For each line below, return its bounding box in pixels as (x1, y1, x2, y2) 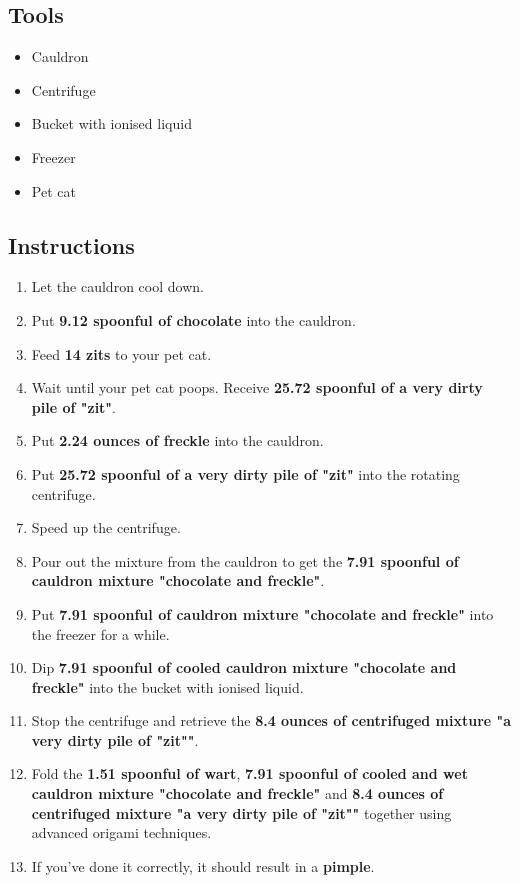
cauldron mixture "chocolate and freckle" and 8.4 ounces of (31, 783, 444, 804)
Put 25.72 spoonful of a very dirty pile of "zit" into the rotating (31, 463, 460, 484)
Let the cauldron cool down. (31, 276, 204, 297)
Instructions (8, 229, 135, 260)
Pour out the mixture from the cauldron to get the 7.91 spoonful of (31, 550, 459, 571)
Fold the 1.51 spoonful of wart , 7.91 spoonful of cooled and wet (31, 763, 468, 784)
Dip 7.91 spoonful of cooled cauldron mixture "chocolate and (31, 657, 457, 678)
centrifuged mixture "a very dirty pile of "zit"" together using (31, 802, 452, 823)
